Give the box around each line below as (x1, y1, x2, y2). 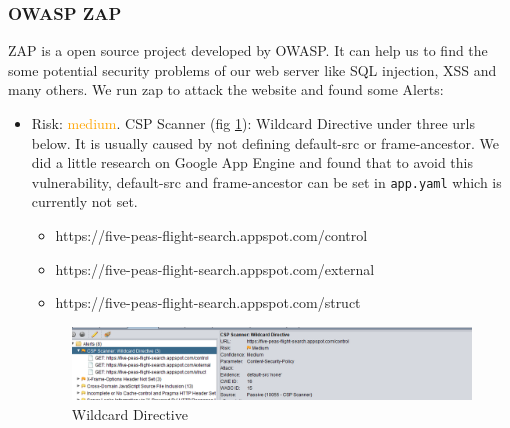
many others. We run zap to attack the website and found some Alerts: (8, 79, 444, 100)
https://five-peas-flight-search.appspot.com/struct (55, 292, 361, 313)
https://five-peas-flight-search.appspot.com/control (55, 225, 368, 246)
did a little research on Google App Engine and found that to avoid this (31, 152, 473, 173)
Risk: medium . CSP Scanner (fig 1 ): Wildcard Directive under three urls (31, 113, 475, 133)
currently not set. (31, 191, 138, 212)
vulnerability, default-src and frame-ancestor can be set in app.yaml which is (31, 171, 502, 192)
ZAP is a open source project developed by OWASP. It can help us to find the (8, 40, 488, 61)
